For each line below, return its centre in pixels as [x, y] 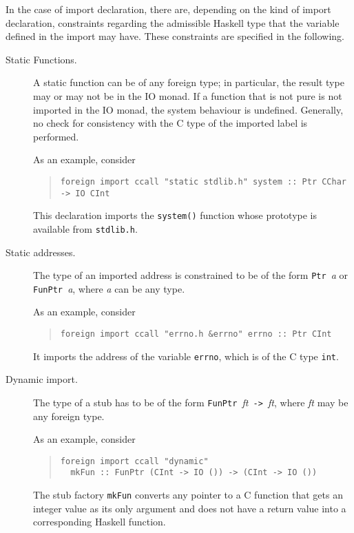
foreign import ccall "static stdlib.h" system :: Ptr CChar [204, 181]
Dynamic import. [42, 379]
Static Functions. [41, 59]
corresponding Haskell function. [100, 522]
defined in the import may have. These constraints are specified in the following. [175, 36]
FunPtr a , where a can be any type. [109, 288]
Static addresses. [41, 252]
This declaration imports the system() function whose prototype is [175, 215]
